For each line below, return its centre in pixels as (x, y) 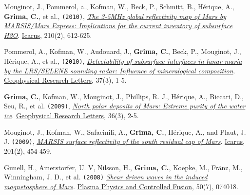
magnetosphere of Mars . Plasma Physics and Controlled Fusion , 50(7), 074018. (121, 186)
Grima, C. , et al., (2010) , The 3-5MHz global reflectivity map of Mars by (115, 16)
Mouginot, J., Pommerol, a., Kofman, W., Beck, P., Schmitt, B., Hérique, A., (119, 6)
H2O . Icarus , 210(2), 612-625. (48, 35)
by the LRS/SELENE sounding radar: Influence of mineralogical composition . (120, 70)
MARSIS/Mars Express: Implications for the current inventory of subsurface (118, 26)
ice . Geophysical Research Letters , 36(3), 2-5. (71, 115)
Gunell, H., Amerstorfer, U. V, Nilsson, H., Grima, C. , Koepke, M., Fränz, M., (123, 167)
